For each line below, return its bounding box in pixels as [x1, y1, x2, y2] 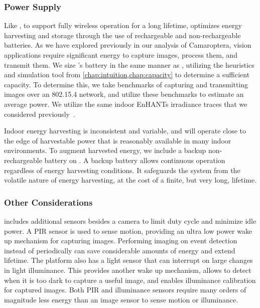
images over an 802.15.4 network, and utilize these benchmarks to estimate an [4, 89, 244, 99]
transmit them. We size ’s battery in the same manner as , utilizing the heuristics [4, 59, 254, 70]
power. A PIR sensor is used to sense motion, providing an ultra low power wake [4, 225, 252, 236]
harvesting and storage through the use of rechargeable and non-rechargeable [4, 30, 241, 40]
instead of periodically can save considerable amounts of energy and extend [4, 245, 235, 255]
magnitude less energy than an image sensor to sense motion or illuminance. [4, 294, 238, 304]
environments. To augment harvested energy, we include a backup [4, 145, 206, 156]
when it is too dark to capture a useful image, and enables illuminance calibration [4, 274, 256, 285]
